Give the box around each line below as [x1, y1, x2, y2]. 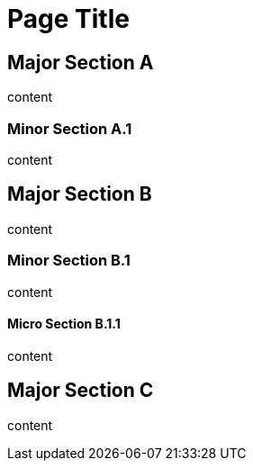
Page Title [7, 4, 130, 34]
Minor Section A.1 [7, 119, 132, 138]
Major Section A [7, 50, 154, 74]
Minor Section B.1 [7, 251, 131, 270]
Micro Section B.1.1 [7, 316, 121, 332]
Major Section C [7, 379, 154, 402]
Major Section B [7, 183, 152, 206]
